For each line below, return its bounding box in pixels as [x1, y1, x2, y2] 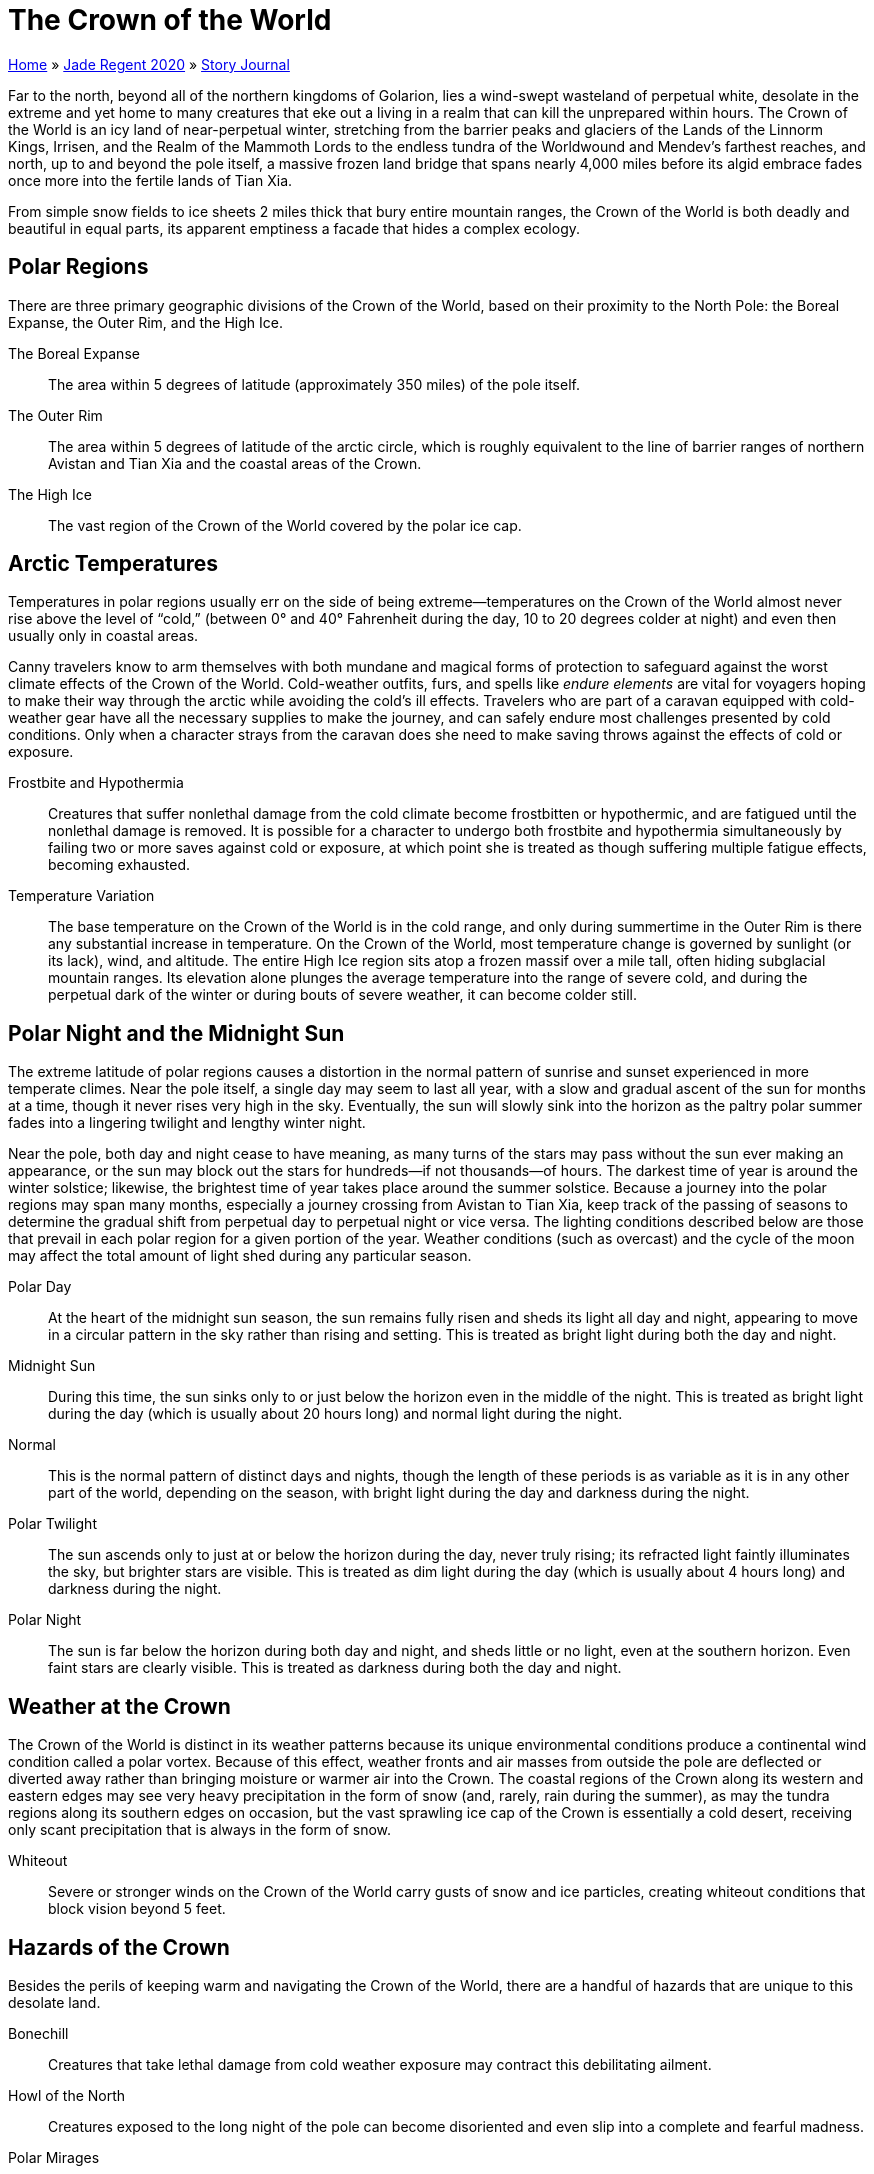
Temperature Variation [8, 887, 155, 905]
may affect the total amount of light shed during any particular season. [8, 1247, 472, 1265]
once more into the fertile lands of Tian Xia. [8, 171, 293, 189]
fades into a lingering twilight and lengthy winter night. [8, 1114, 366, 1132]
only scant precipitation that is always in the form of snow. [8, 1821, 392, 1839]
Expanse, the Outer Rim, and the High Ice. [8, 313, 283, 331]
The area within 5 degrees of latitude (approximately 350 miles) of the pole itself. [48, 375, 580, 393]
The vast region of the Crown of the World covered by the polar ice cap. [48, 516, 522, 534]
